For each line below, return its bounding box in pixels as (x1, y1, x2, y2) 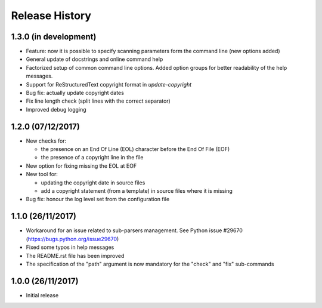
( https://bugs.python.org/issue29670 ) (26, 235, 119, 242)
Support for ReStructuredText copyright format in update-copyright (26, 81, 192, 88)
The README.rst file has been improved (26, 252, 125, 259)
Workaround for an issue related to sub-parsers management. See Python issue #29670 (26, 227, 243, 234)
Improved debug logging (26, 106, 86, 113)
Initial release (26, 291, 59, 298)
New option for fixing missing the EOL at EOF (26, 162, 137, 170)
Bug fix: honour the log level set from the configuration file (26, 196, 170, 203)
